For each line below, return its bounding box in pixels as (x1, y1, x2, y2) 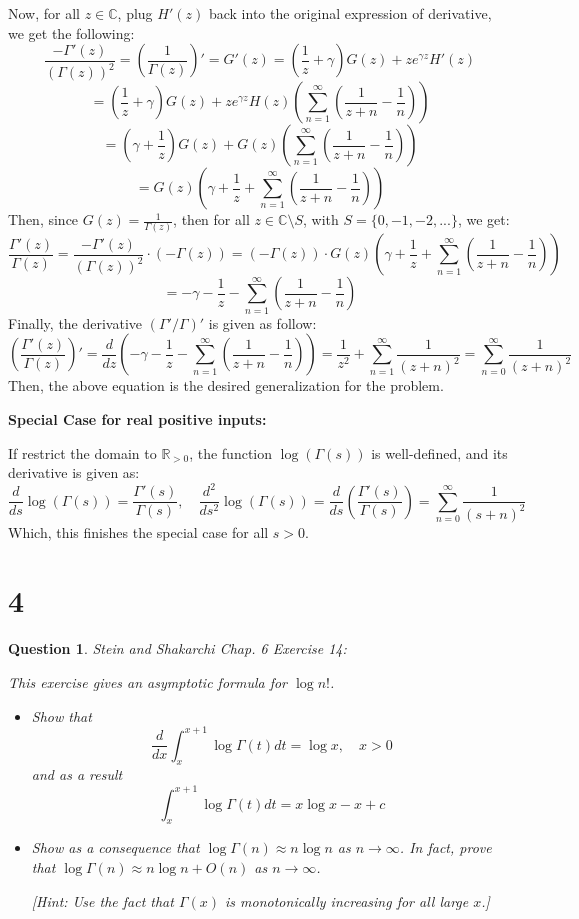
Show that (31, 705, 92, 726)
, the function (189, 442, 273, 463)
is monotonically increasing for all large (225, 890, 469, 911)
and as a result (31, 764, 123, 785)
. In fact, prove (399, 837, 492, 858)
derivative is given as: (8, 462, 140, 483)
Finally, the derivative (8, 312, 143, 333)
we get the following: (8, 22, 135, 43)
